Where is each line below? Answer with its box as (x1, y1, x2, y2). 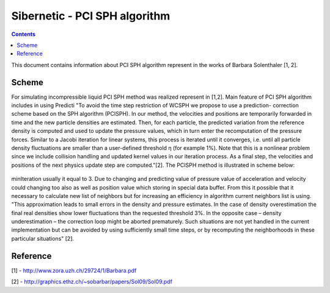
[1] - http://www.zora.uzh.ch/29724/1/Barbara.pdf (11, 267, 137, 274)
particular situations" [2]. (11, 235, 75, 242)
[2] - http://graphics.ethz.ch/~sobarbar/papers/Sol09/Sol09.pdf (11, 278, 172, 286)
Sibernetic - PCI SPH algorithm (11, 9, 170, 23)
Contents (11, 30, 36, 38)
